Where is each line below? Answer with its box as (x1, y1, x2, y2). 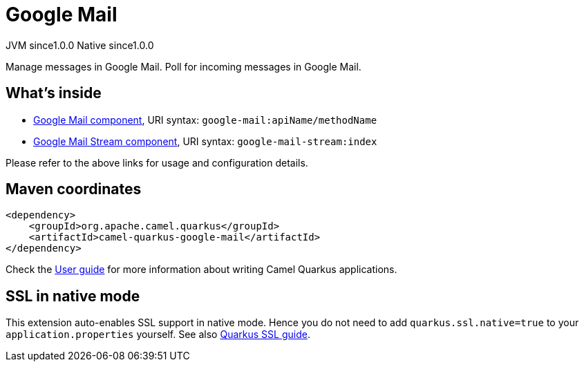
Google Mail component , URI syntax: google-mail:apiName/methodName (33, 113, 377, 126)
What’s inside (6, 84, 102, 102)
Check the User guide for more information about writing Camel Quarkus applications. (6, 263, 397, 276)
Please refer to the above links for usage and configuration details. (6, 156, 308, 169)
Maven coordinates (6, 180, 142, 198)
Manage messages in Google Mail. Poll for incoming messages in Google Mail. (6, 60, 361, 73)
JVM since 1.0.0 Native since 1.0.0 (6, 39, 154, 51)
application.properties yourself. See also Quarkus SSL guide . (6, 328, 310, 341)
